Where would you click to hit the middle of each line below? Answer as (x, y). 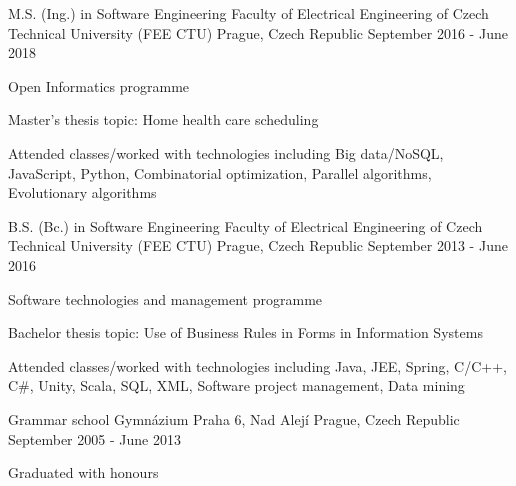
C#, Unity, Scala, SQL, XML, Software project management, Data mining (236, 385)
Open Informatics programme (99, 85)
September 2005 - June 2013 (94, 438)
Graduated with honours (83, 472)
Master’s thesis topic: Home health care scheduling (163, 119)
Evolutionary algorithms (82, 192)
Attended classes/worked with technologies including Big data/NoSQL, (226, 152)
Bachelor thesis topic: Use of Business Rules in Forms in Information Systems (245, 332)
